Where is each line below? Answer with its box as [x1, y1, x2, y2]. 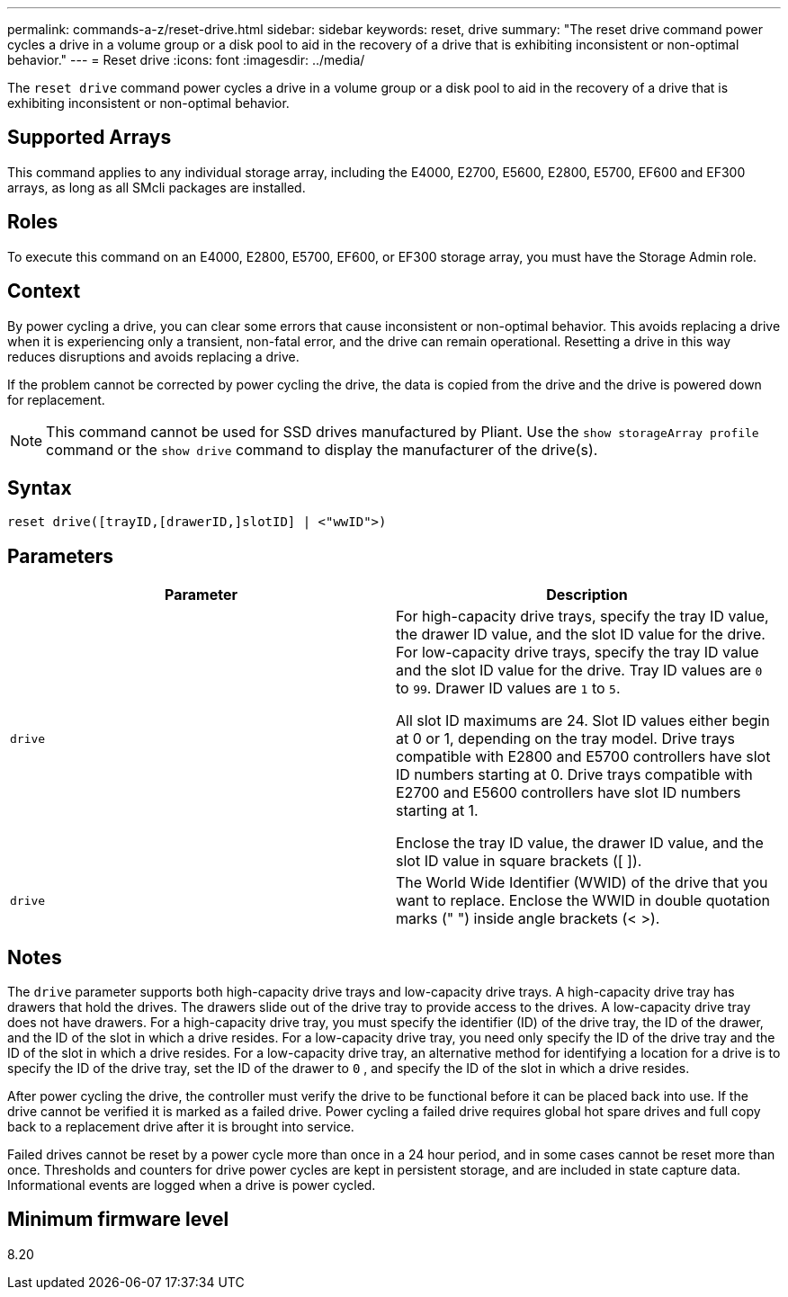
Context [7, 280, 81, 303]
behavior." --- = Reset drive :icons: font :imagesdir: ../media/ [7, 52, 365, 67]
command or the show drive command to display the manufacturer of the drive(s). [46, 440, 598, 459]
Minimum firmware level [7, 1208, 229, 1231]
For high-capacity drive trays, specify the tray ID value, [396, 607, 769, 626]
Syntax [7, 476, 72, 499]
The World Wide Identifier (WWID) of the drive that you [396, 873, 768, 892]
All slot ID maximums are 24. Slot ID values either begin [396, 711, 770, 730]
